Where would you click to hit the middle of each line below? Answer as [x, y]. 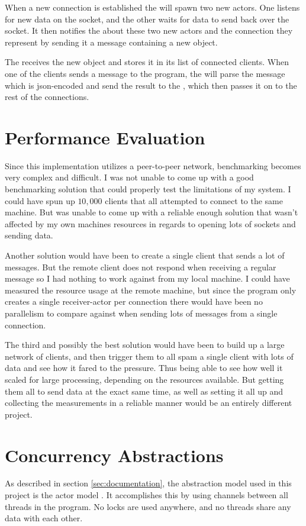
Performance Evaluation [105, 137]
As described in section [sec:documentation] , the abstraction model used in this [148, 483]
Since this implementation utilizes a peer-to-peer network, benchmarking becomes [153, 165]
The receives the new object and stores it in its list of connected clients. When [147, 62]
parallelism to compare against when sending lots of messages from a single [141, 313]
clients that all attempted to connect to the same [194, 200]
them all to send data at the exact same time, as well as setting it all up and [144, 391]
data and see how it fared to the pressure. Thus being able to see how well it [144, 368]
